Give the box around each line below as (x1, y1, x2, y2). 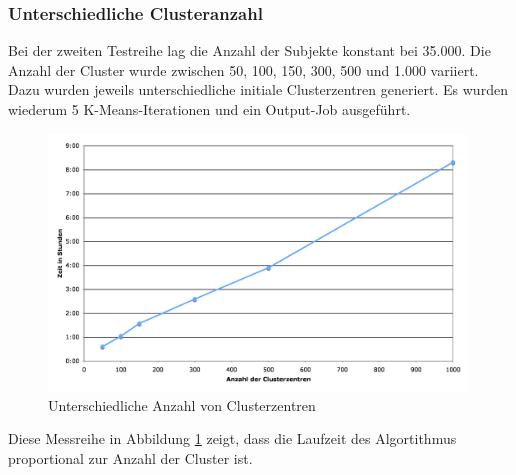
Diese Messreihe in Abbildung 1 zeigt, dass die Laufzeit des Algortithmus (8, 428, 457, 449)
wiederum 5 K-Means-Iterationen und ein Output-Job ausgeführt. (8, 99, 411, 119)
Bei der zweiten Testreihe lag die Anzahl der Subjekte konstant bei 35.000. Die (8, 40, 491, 61)
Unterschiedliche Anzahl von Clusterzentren (48, 394, 316, 415)
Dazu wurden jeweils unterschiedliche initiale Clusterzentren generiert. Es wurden (8, 79, 508, 100)
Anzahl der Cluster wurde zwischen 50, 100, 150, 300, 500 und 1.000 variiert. (8, 59, 479, 80)
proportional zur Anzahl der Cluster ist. (8, 447, 253, 468)
